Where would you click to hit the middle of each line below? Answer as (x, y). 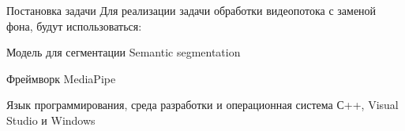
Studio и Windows (51, 120)
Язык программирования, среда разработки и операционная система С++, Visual (202, 105)
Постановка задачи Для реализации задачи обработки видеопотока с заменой (191, 10)
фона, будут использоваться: (74, 25)
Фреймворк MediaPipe (61, 78)
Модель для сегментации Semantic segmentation (124, 52)
